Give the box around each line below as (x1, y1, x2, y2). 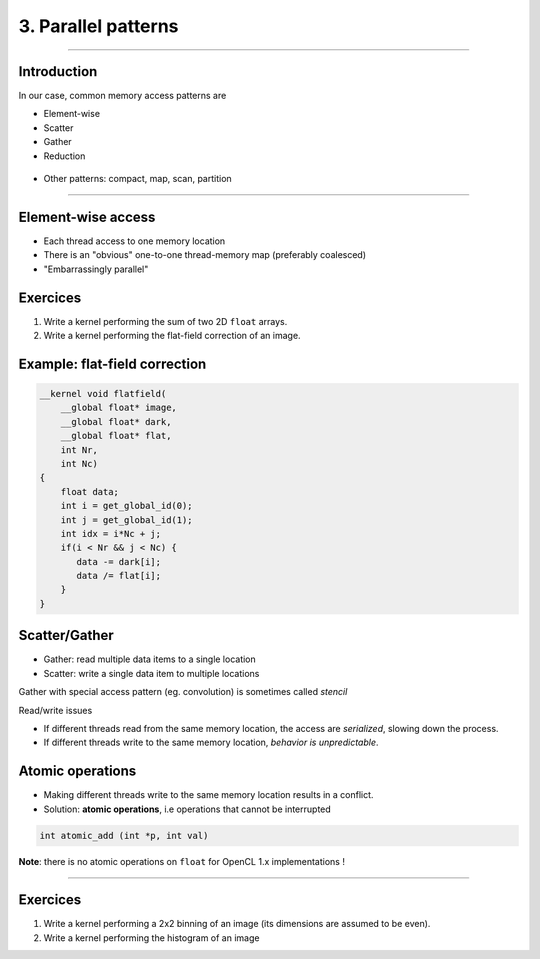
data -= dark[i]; (76, 556, 162, 567)
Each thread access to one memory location (43, 235, 226, 247)
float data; (60, 486, 120, 497)
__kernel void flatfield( (39, 388, 167, 399)
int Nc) (60, 458, 99, 469)
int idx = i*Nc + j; (60, 528, 162, 539)
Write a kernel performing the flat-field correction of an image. (43, 330, 301, 341)
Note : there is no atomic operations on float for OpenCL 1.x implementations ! (18, 855, 345, 867)
